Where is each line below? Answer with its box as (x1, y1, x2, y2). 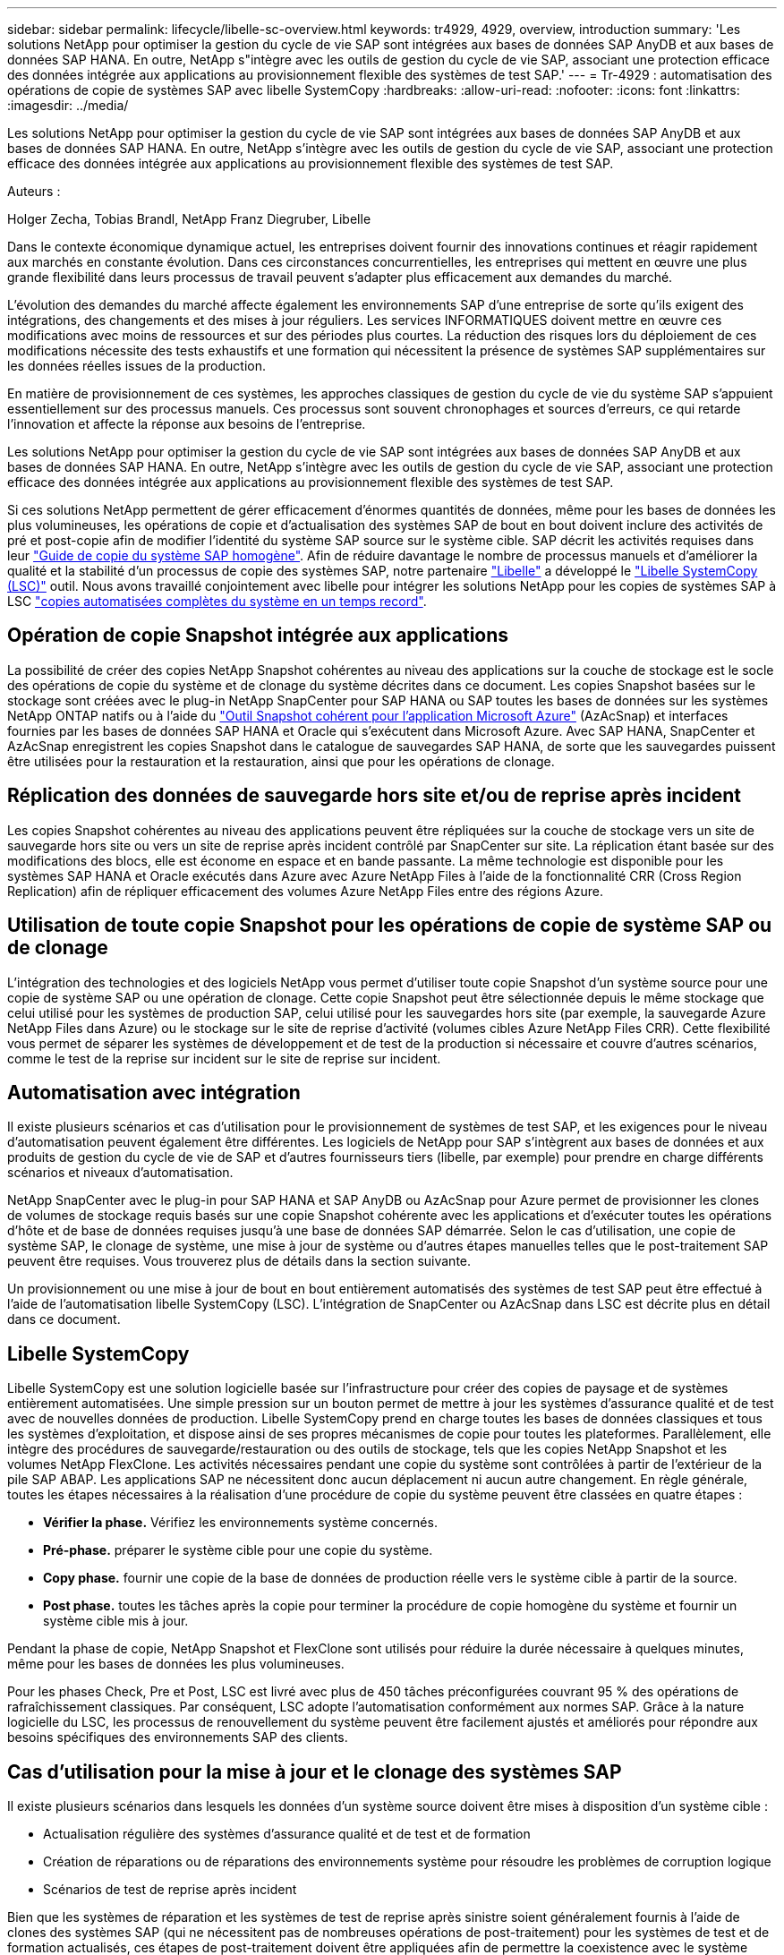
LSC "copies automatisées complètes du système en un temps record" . (7, 593, 427, 609)
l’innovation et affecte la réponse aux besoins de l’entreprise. (7, 416, 366, 431)
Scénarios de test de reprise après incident (43, 1882, 297, 1898)
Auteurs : (7, 184, 61, 199)
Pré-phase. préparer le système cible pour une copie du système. (43, 1542, 433, 1558)
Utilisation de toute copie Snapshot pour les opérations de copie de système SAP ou (7, 914, 772, 937)
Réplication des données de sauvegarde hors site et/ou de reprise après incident (7, 784, 741, 807)
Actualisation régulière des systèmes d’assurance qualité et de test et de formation (43, 1826, 531, 1842)
